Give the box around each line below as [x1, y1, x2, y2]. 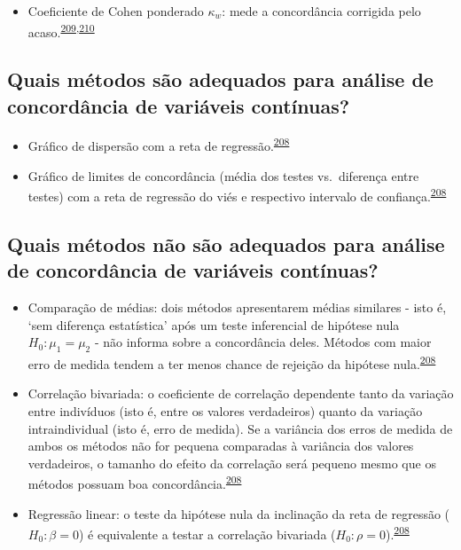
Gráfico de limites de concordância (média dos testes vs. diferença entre [27, 166, 419, 185]
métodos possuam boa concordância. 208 [27, 472, 242, 492]
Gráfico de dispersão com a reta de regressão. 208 [27, 134, 290, 155]
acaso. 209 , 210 [27, 20, 95, 41]
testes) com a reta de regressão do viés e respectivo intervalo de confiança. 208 [27, 185, 447, 205]
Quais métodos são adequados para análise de [7, 66, 434, 93]
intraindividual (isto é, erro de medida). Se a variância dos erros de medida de [27, 419, 453, 437]
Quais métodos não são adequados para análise [7, 230, 445, 257]
